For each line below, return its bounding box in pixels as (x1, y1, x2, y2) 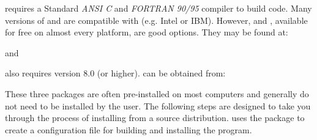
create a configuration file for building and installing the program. (5, 123, 252, 136)
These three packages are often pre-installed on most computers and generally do (5, 87, 309, 100)
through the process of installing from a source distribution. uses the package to (5, 111, 305, 124)
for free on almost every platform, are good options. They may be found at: (5, 26, 288, 39)
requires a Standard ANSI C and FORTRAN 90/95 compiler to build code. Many (5, 2, 312, 14)
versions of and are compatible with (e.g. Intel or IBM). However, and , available (5, 13, 308, 26)
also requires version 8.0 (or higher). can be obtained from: (5, 67, 226, 79)
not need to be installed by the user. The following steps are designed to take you (5, 99, 311, 112)
